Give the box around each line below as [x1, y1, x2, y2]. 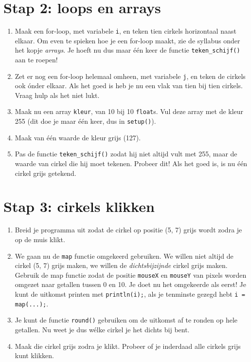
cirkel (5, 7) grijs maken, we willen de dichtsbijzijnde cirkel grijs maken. [15, 260, 228, 270]
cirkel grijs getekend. [15, 168, 76, 178]
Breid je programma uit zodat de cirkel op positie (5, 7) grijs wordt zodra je [15, 225, 242, 235]
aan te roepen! [15, 55, 58, 65]
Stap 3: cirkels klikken [3, 196, 155, 216]
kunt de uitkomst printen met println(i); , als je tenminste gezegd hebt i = [15, 289, 245, 299]
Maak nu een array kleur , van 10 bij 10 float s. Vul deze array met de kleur [15, 106, 244, 116]
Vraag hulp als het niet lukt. [15, 90, 100, 100]
